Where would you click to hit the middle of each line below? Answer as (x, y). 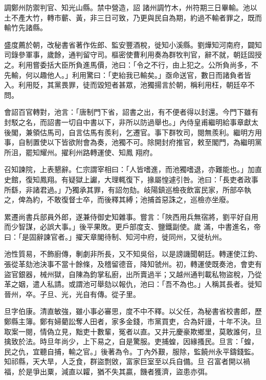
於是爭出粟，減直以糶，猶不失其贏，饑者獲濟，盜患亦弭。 (115, 371)
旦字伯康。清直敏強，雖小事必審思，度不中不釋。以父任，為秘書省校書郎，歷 (133, 311)
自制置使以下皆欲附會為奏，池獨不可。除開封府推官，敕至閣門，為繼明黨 (140, 142)
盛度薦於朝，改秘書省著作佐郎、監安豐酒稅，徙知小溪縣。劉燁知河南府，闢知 (133, 44)
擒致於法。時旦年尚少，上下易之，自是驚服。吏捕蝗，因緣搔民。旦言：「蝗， (131, 341)
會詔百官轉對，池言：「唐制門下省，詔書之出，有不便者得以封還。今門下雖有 (131, 112)
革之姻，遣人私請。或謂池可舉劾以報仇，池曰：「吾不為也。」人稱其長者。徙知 (133, 284)
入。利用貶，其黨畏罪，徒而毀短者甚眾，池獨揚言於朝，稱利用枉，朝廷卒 (126, 85)
